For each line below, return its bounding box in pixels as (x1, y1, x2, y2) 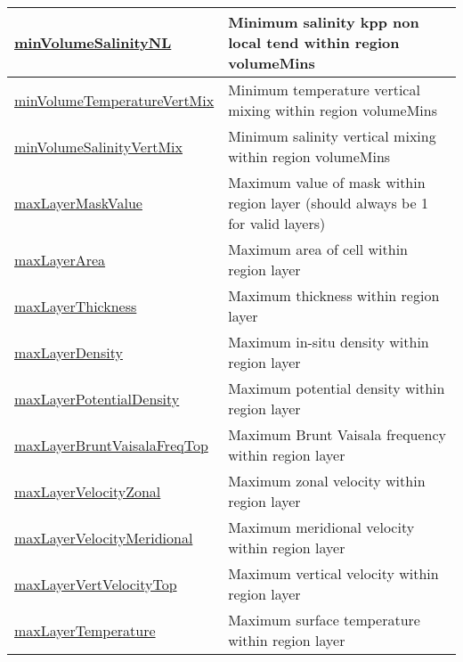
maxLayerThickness (14, 295, 137, 316)
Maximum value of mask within (228, 172, 426, 192)
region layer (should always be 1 (228, 192, 428, 213)
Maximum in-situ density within (228, 331, 429, 352)
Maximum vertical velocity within (228, 563, 439, 584)
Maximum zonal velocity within (228, 470, 426, 491)
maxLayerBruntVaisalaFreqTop (14, 434, 208, 455)
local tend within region (228, 32, 400, 53)
